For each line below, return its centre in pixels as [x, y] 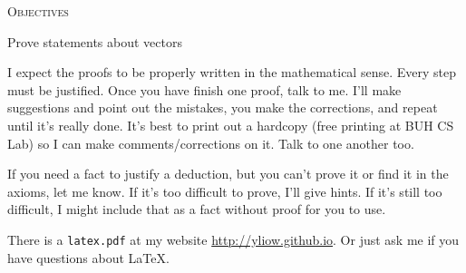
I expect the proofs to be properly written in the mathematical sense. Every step [232, 72]
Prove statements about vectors [95, 41]
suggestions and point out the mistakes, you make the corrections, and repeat [223, 107]
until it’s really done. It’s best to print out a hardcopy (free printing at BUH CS [231, 125]
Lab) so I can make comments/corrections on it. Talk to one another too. [211, 143]
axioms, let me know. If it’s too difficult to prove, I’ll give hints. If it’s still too [225, 191]
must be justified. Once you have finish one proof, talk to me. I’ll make [204, 89]
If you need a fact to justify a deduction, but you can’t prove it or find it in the [228, 174]
